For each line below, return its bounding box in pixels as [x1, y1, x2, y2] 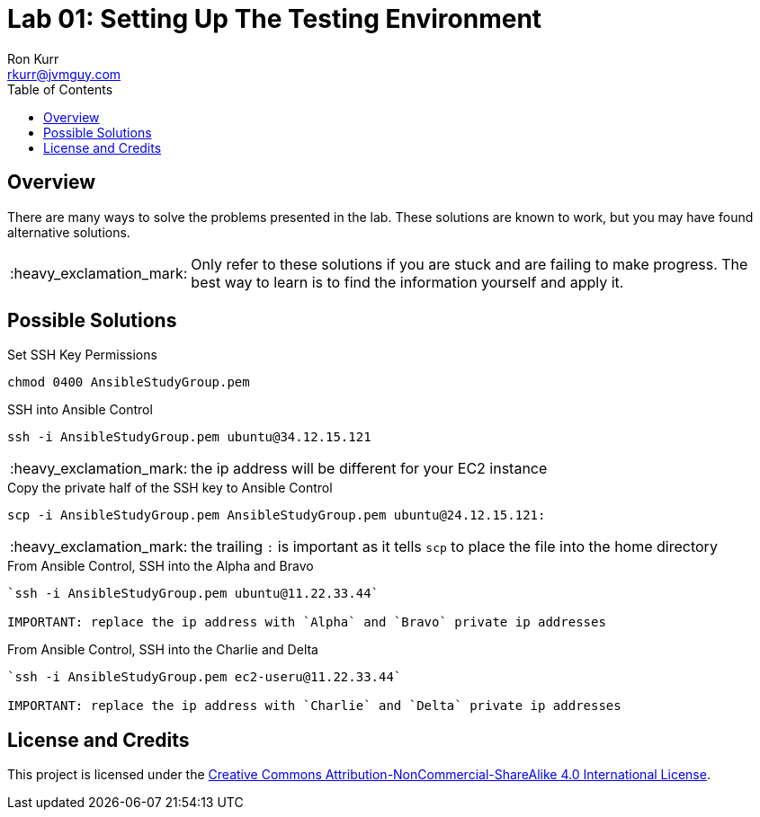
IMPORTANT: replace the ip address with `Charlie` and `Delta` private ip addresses [7, 698, 621, 714]
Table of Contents [7, 81, 113, 97]
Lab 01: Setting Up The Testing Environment [7, 4, 542, 34]
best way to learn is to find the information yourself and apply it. [191, 272, 624, 291]
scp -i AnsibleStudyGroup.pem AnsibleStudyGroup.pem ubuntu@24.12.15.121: [7, 508, 546, 523]
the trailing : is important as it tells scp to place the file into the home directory [191, 537, 718, 556]
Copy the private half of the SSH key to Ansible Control [7, 480, 333, 496]
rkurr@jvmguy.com [7, 66, 121, 82]
